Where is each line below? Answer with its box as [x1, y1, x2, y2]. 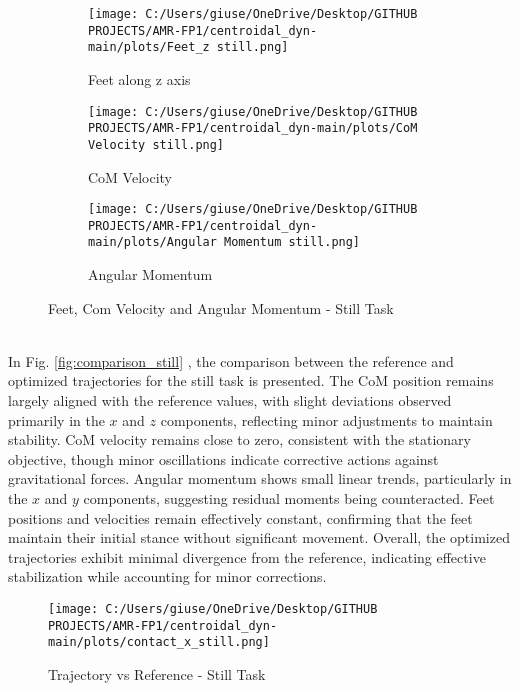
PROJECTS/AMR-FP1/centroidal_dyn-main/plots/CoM [88, 121, 418, 136]
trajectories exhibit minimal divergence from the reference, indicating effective [8, 546, 486, 567]
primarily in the [8, 409, 105, 430]
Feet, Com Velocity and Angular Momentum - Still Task [48, 297, 394, 318]
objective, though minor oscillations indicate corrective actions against [8, 448, 439, 469]
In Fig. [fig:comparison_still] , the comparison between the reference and [8, 350, 454, 371]
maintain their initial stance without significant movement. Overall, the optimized [8, 527, 510, 548]
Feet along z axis [88, 68, 191, 89]
